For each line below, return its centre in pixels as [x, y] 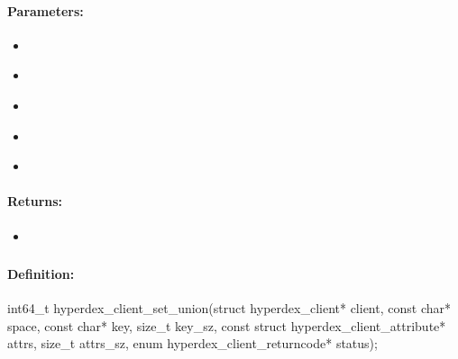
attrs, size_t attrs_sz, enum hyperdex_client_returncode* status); [192, 343]
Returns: [35, 201]
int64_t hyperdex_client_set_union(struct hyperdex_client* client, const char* [229, 308]
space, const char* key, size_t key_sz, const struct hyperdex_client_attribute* [227, 325]
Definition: [41, 274]
